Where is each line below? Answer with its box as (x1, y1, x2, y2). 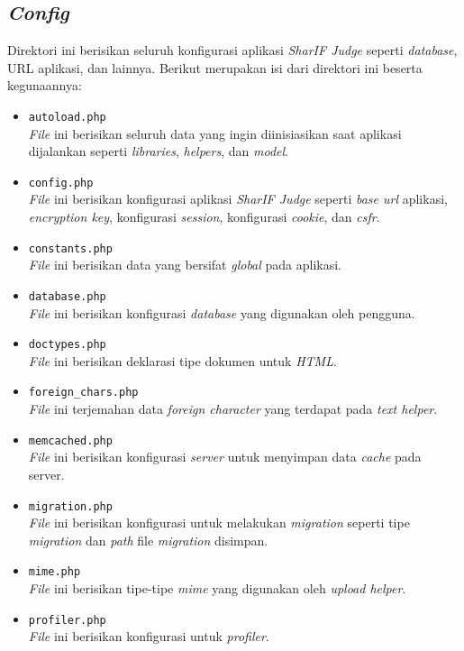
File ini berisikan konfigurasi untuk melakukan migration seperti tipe (28, 513, 410, 532)
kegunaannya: (7, 76, 82, 95)
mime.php (28, 565, 81, 579)
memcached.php (28, 434, 113, 447)
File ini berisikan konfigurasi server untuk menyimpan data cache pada (28, 447, 422, 466)
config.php (28, 176, 94, 189)
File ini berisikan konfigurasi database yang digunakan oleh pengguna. (28, 303, 415, 322)
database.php (28, 289, 106, 303)
